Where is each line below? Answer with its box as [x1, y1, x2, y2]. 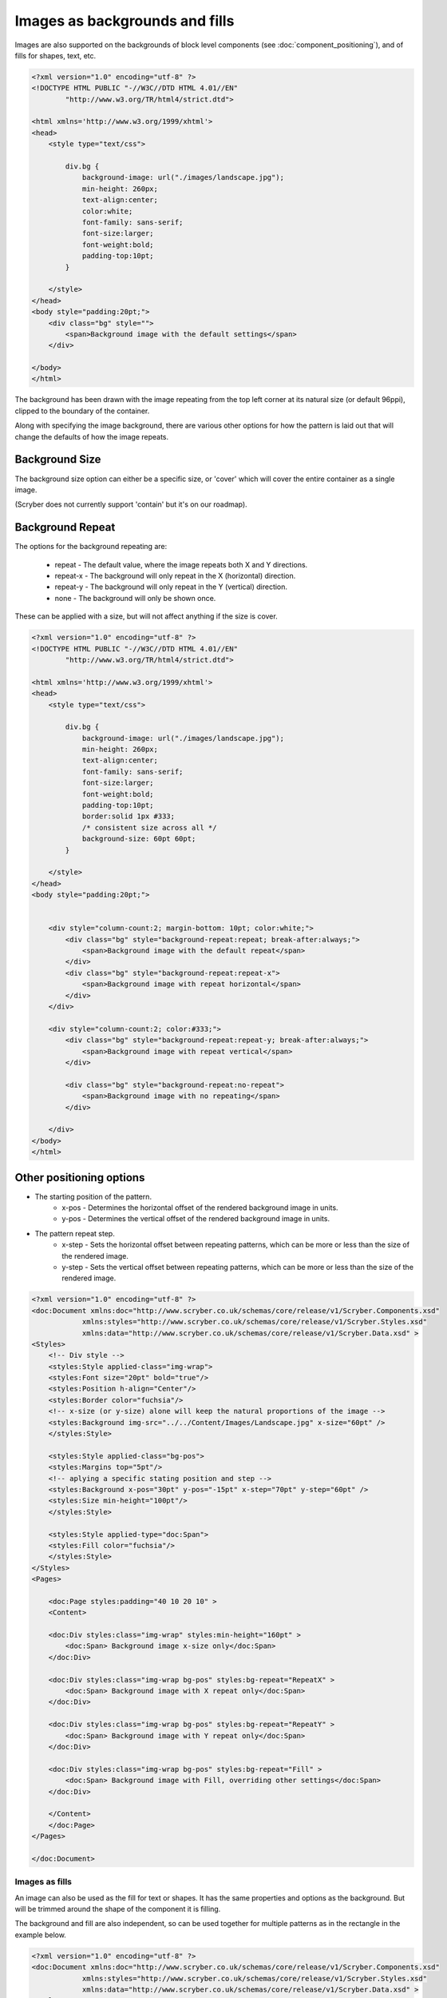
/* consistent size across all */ [81, 823, 217, 832]
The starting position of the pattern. [34, 1192, 152, 1201]
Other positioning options [14, 1171, 145, 1184]
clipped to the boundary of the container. [14, 406, 150, 416]
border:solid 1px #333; [81, 812, 176, 821]
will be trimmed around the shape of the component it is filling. [14, 1904, 221, 1913]
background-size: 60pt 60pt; [81, 834, 196, 843]
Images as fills [14, 1877, 72, 1888]
